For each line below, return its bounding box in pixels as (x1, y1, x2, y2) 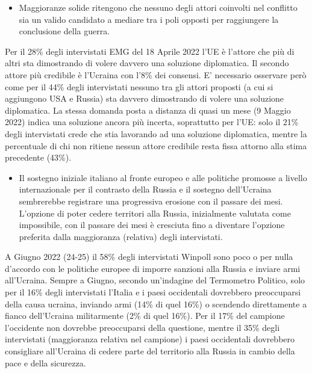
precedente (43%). (5, 151, 72, 164)
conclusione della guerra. (19, 25, 110, 37)
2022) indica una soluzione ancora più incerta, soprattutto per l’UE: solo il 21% (5, 116, 299, 128)
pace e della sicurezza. (5, 356, 86, 369)
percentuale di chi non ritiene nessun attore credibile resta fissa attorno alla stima (5, 139, 307, 152)
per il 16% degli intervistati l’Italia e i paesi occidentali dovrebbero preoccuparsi (5, 286, 301, 298)
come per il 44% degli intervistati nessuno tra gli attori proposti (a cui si (5, 80, 273, 93)
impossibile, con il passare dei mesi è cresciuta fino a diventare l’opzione (19, 218, 285, 231)
